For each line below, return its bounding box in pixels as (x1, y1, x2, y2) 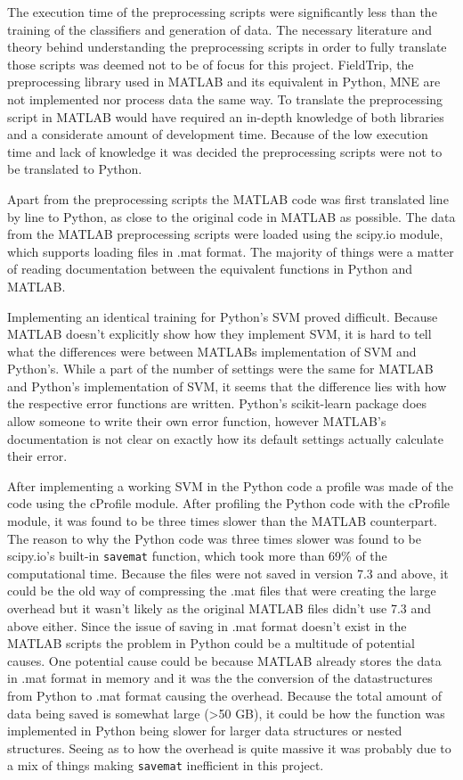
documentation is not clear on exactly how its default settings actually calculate (7, 429, 443, 447)
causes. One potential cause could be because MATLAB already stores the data (7, 651, 442, 669)
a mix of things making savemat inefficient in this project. (7, 756, 324, 775)
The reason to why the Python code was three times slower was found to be (7, 529, 421, 547)
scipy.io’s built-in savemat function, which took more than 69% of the (7, 546, 387, 565)
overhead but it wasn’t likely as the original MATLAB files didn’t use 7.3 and (7, 599, 432, 618)
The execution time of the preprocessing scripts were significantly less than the (7, 3, 437, 21)
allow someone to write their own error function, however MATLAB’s (7, 412, 386, 431)
